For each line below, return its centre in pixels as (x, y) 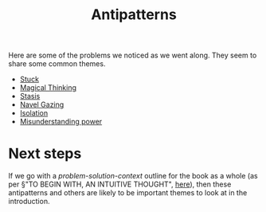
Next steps (45, 154)
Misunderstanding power (61, 122)
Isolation (34, 113)
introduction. (29, 202)
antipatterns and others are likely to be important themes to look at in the (128, 193)
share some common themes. (57, 64)
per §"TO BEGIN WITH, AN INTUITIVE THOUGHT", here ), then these (120, 184)
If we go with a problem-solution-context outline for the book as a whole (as (133, 176)
